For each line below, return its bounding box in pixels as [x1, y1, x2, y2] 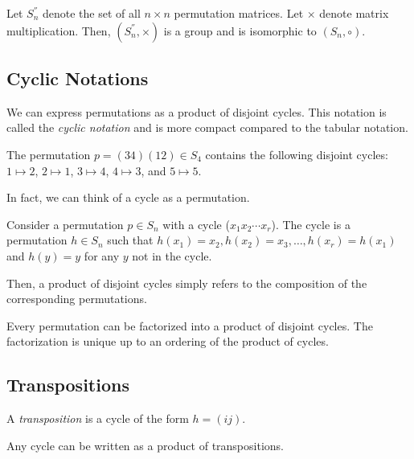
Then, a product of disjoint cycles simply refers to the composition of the [6, 274, 367, 291]
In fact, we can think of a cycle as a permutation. [6, 189, 250, 206]
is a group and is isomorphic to [163, 22, 317, 39]
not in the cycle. [132, 247, 212, 264]
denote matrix [319, 5, 389, 21]
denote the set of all [43, 5, 141, 21]
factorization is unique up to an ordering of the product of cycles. [6, 333, 329, 350]
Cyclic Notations [6, 65, 149, 90]
